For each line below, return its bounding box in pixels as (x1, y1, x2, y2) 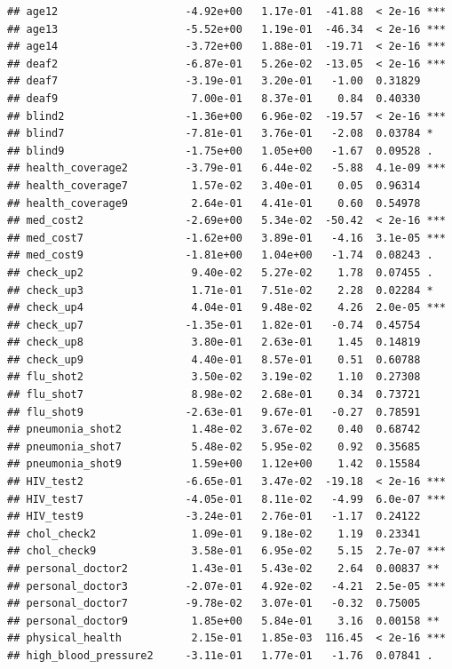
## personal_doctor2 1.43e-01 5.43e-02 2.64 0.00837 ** (7, 562, 440, 575)
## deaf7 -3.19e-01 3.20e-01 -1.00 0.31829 (7, 75, 421, 88)
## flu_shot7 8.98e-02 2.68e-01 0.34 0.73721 (7, 388, 421, 402)
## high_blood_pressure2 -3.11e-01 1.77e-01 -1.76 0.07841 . (7, 649, 433, 662)
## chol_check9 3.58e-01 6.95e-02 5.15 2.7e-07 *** (7, 545, 446, 558)
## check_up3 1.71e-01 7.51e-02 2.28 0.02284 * (7, 283, 433, 297)
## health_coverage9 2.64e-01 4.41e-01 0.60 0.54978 (7, 196, 421, 210)
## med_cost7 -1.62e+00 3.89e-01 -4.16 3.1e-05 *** (7, 231, 446, 244)
